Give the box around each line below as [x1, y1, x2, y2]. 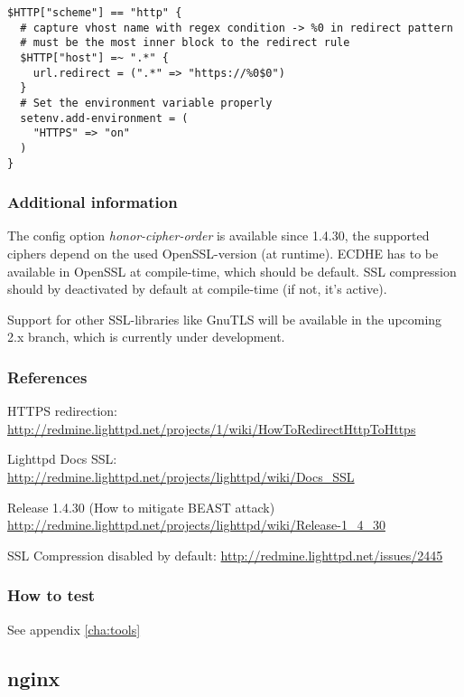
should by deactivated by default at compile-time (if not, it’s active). [7, 279, 387, 298]
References [7, 365, 88, 388]
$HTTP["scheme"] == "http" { [7, 6, 182, 19]
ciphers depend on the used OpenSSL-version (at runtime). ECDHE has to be [7, 244, 439, 263]
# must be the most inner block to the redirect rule [20, 36, 350, 50]
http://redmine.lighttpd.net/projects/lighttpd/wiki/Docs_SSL [7, 467, 355, 485]
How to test [7, 584, 96, 607]
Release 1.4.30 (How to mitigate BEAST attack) [7, 497, 275, 516]
